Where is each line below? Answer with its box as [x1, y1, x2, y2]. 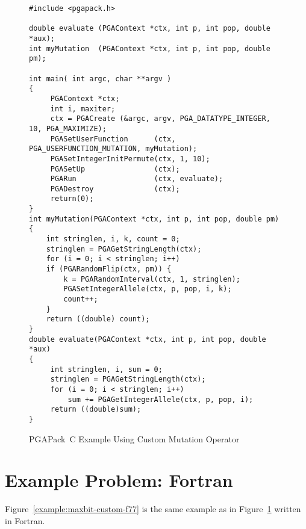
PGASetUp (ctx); [50, 164, 180, 173]
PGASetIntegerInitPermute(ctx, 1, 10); [50, 154, 210, 163]
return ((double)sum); [50, 405, 142, 414]
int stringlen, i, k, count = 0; [46, 235, 180, 244]
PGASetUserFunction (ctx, [50, 134, 176, 143]
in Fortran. [5, 514, 45, 527]
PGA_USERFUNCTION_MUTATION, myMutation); [29, 144, 198, 153]
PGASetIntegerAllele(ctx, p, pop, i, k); [63, 285, 232, 294]
